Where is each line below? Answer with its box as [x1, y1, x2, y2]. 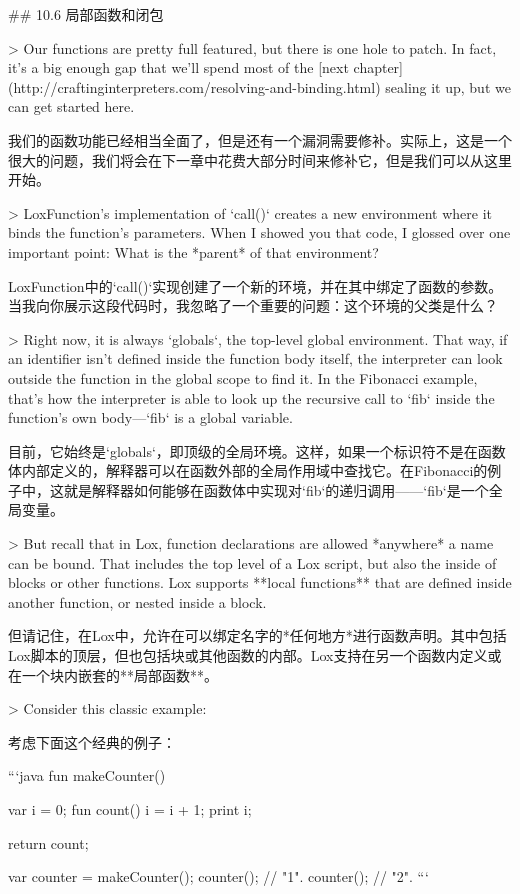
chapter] [353, 57, 403, 78]
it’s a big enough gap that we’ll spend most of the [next [8, 57, 349, 78]
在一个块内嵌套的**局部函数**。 [8, 664, 218, 685]
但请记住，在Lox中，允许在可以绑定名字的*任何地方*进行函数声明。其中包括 [8, 625, 507, 646]
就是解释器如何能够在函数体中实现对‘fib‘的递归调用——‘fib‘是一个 [63, 479, 489, 500]
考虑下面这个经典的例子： [8, 731, 176, 752]
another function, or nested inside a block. [8, 591, 267, 612]
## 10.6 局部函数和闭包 [8, 4, 164, 24]
